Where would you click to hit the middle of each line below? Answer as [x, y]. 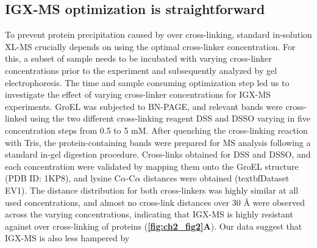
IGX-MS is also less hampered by [67, 238]
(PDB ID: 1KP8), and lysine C [63, 178]
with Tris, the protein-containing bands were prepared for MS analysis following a [158, 142]
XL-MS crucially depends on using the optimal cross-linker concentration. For [150, 46]
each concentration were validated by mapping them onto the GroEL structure [152, 166]
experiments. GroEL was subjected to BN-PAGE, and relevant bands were [144, 106]
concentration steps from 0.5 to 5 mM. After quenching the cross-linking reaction [156, 130]
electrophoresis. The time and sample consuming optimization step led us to [147, 82]
